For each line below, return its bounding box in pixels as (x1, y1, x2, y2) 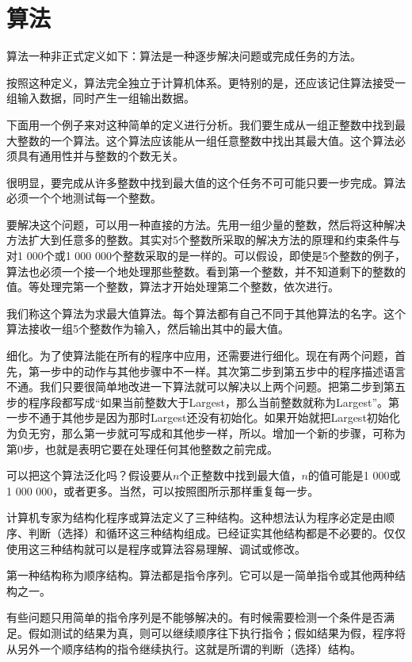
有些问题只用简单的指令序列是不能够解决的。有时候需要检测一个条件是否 (6, 609, 383, 626)
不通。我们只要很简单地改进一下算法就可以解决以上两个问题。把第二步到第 (6, 378, 395, 395)
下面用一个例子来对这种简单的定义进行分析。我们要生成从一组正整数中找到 (6, 116, 395, 132)
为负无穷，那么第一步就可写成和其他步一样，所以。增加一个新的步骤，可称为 (6, 425, 406, 441)
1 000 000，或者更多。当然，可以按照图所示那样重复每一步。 (6, 482, 319, 499)
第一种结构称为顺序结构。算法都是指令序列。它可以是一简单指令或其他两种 (6, 567, 395, 584)
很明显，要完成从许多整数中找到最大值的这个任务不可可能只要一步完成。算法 (6, 174, 406, 190)
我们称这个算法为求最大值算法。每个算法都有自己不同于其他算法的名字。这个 (6, 304, 406, 321)
